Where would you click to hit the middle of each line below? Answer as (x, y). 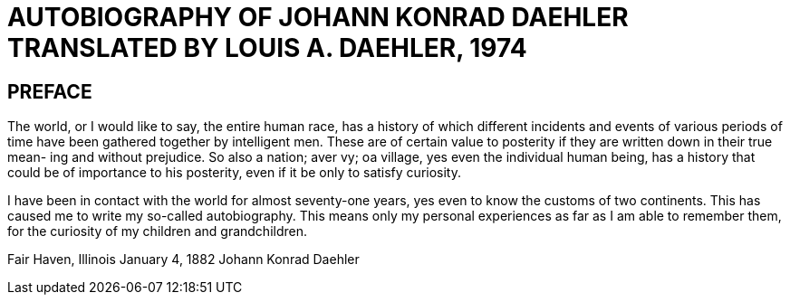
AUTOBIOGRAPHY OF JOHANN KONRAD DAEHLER (318, 17)
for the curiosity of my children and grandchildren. (157, 231)
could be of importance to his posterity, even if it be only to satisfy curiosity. (234, 173)
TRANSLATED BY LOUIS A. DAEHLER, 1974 (267, 48)
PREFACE (50, 91)
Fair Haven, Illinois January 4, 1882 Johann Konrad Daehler (183, 260)
